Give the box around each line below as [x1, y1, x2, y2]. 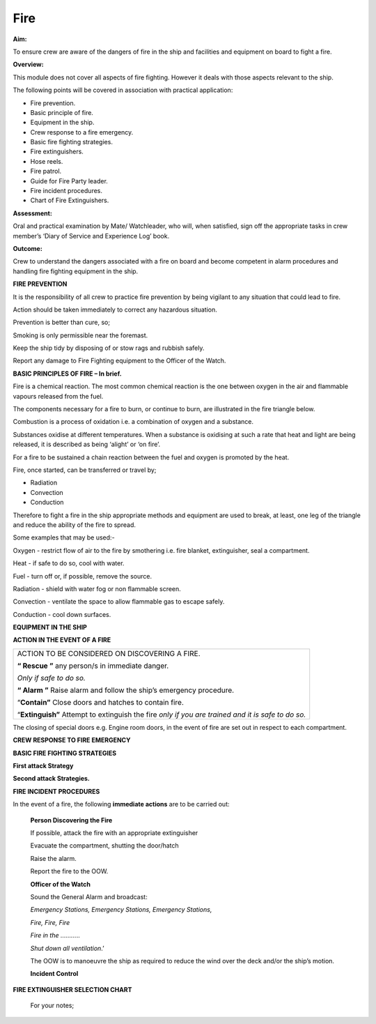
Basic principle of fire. [30, 108, 94, 116]
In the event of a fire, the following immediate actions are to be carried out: [13, 800, 230, 809]
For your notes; [30, 1001, 75, 1010]
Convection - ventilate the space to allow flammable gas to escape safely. [13, 597, 225, 606]
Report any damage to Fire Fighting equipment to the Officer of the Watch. [13, 356, 226, 365]
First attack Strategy [13, 762, 74, 770]
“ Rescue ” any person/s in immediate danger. [17, 661, 169, 671]
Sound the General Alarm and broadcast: [30, 892, 148, 901]
